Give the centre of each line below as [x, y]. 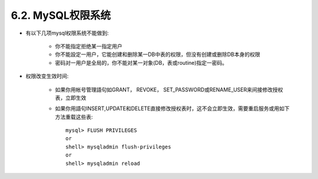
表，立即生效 [71, 98]
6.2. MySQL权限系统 [61, 15]
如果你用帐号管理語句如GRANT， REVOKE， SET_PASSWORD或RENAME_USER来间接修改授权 [169, 89]
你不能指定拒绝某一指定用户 [89, 46]
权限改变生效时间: [47, 76]
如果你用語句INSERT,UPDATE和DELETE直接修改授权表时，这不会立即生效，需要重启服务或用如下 [172, 108]
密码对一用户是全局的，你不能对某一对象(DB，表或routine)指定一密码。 [141, 62]
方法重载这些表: [74, 117]
